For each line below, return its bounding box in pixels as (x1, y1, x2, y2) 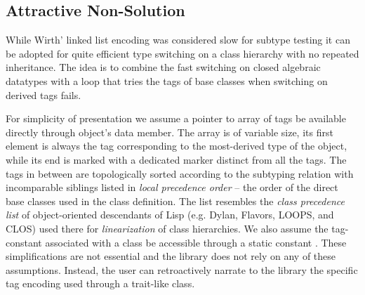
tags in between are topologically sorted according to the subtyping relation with (6, 166, 354, 181)
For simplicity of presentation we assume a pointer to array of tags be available (6, 111, 346, 126)
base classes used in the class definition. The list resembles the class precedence (6, 193, 345, 208)
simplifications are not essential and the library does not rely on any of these (6, 249, 336, 263)
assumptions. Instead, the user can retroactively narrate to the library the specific (6, 262, 358, 277)
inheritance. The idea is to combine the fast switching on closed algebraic (6, 60, 321, 74)
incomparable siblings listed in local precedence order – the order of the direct (6, 180, 338, 195)
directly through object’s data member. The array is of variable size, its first (6, 124, 333, 139)
